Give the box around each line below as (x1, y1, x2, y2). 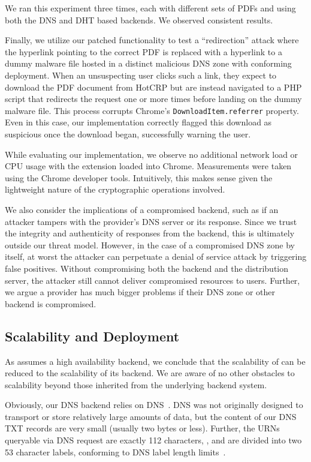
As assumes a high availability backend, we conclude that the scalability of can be (5, 355, 306, 367)
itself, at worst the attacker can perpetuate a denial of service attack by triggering (5, 250, 307, 263)
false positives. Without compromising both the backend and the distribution (5, 262, 289, 274)
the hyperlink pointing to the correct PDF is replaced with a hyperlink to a (5, 45, 282, 58)
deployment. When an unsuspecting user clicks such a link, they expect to (5, 68, 277, 81)
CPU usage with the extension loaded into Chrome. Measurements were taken (5, 160, 292, 172)
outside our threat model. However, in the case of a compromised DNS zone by (5, 238, 295, 251)
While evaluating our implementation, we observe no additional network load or (5, 148, 298, 160)
